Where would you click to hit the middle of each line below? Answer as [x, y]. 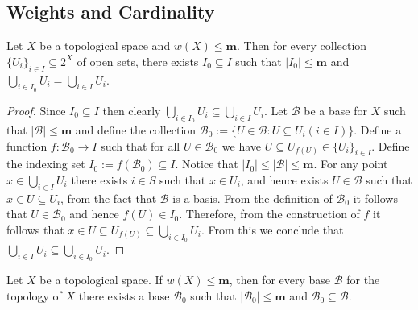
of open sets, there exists [138, 61]
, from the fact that [109, 198]
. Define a [378, 130]
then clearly [132, 110]
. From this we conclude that [272, 229]
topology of [34, 295]
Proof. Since [36, 110]
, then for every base [280, 280]
